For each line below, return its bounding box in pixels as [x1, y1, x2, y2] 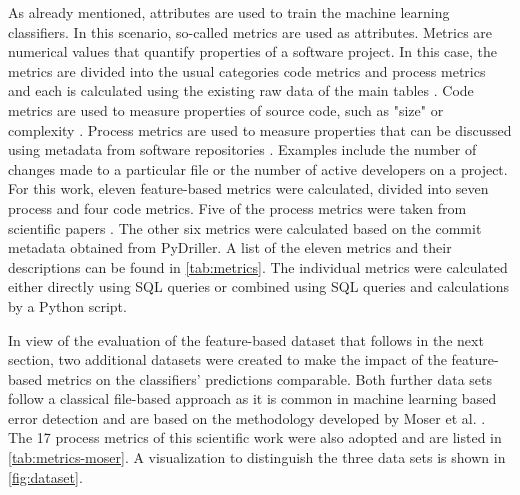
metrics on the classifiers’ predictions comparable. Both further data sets [46, 368, 493, 389]
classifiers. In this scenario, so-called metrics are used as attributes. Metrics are [8, 21, 493, 42]
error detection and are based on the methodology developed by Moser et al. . [8, 407, 486, 428]
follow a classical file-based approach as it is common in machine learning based [8, 388, 497, 409]
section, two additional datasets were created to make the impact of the [8, 349, 447, 370]
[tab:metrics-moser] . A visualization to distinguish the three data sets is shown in [8, 447, 506, 468]
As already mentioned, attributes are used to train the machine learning [8, 2, 450, 22]
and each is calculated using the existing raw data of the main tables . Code [8, 80, 474, 101]
